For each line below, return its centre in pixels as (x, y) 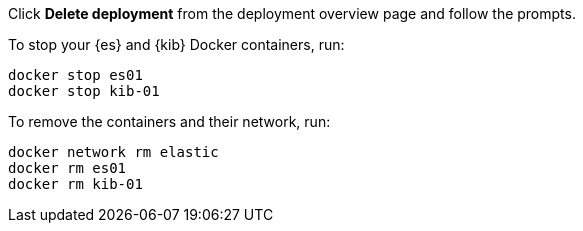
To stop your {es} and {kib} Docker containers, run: (176, 44)
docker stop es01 (75, 75)
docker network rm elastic (113, 152)
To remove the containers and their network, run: (169, 121)
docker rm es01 (67, 168)
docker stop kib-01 (84, 91)
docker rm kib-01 (75, 184)
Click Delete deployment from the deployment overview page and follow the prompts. (292, 13)
